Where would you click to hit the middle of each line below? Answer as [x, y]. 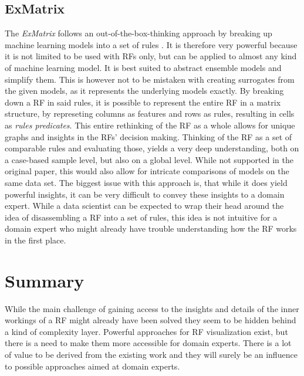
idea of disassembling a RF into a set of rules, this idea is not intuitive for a [141, 217]
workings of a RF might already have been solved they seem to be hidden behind [151, 320]
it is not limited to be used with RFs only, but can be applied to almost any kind [151, 56]
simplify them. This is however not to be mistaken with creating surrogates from [150, 79]
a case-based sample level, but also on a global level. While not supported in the [149, 159]
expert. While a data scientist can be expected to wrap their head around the [144, 206]
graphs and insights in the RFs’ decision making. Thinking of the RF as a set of [148, 136]
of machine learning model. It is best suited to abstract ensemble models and [143, 67]
